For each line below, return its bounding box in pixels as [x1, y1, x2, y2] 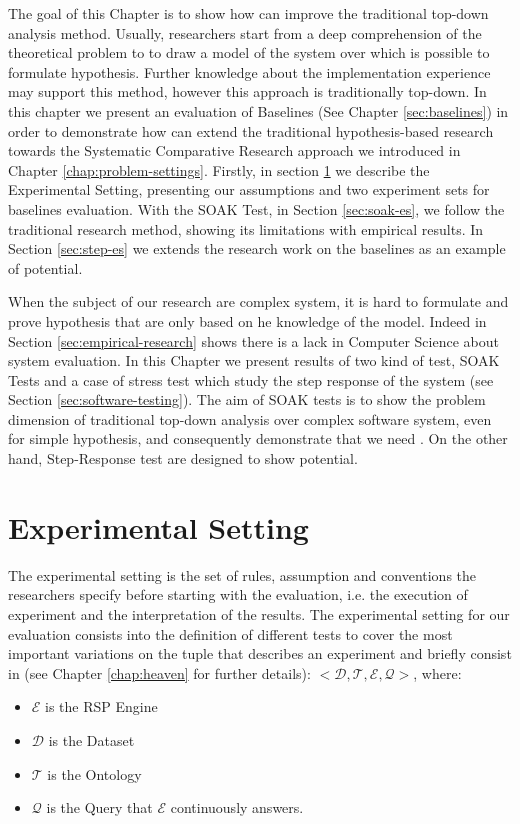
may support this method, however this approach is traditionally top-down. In [8, 81, 487, 102]
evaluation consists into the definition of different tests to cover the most [8, 623, 453, 644]
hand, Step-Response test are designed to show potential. [8, 448, 358, 469]
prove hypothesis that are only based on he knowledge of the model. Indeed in [8, 310, 487, 331]
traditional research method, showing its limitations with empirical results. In [8, 218, 484, 239]
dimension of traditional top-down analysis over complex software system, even [8, 408, 492, 429]
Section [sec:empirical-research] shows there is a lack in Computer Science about [8, 330, 499, 351]
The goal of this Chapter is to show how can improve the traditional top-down [8, 3, 489, 23]
